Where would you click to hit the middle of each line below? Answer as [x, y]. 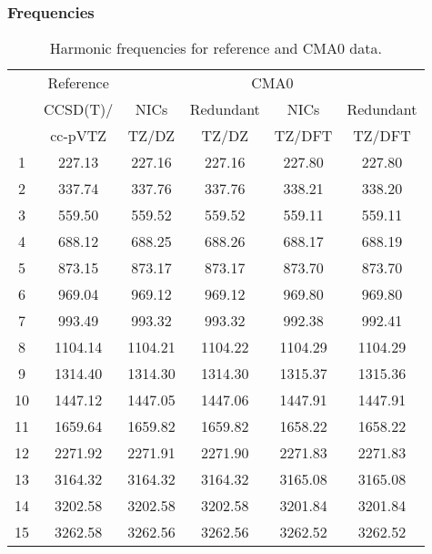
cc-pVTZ [79, 136]
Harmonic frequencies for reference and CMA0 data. [216, 48]
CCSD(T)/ [79, 109]
